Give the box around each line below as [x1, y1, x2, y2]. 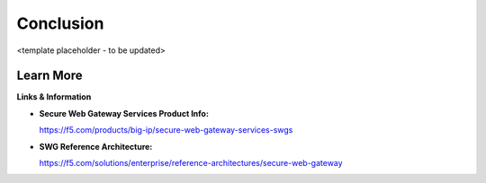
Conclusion [16, 13, 104, 33]
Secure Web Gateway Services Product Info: [39, 108, 209, 118]
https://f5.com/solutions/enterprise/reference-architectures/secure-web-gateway [39, 158, 343, 169]
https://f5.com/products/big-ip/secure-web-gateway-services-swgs [39, 125, 293, 135]
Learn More [16, 68, 83, 83]
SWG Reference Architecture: [39, 141, 153, 152]
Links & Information [16, 91, 92, 102]
